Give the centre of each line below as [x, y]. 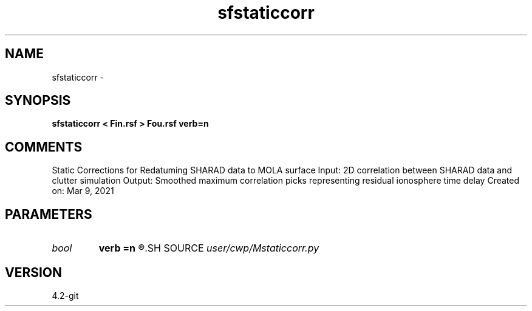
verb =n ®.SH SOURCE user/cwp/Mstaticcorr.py [209, 248]
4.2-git [65, 295]
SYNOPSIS [38, 101]
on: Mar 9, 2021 [83, 191]
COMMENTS [44, 147]
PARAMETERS [49, 214]
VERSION [34, 272]
